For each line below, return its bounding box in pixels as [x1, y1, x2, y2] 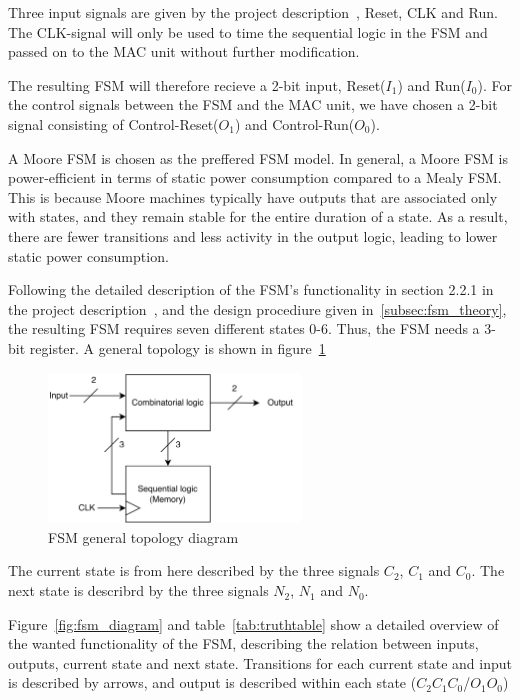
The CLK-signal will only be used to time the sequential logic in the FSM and [8, 21, 488, 42]
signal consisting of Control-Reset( [8, 113, 219, 134]
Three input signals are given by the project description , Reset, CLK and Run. [8, 2, 498, 22]
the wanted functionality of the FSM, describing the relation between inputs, [8, 633, 479, 654]
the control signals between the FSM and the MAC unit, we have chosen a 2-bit [8, 94, 498, 115]
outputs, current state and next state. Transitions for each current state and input [8, 652, 512, 673]
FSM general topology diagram [48, 526, 239, 547]
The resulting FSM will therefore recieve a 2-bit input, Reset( [8, 74, 386, 95]
